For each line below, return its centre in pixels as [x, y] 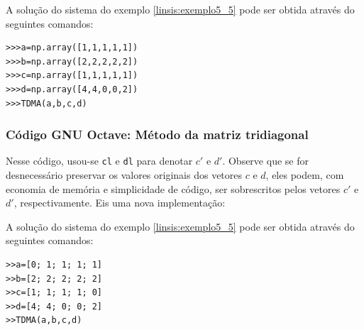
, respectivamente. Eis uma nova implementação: [120, 203]
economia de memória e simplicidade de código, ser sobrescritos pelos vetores [173, 188]
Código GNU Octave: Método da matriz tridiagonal [157, 134]
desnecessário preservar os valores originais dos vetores [124, 175]
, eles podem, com [305, 175]
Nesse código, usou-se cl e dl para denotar [99, 161]
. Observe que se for [265, 161]
